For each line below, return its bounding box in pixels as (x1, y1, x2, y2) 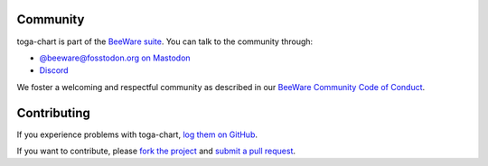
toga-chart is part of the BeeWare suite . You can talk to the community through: (16, 36, 314, 47)
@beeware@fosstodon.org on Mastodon (39, 52, 191, 63)
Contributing (16, 105, 90, 121)
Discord (39, 65, 69, 76)
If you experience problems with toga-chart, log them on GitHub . (16, 129, 258, 140)
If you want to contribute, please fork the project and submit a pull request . (16, 145, 296, 156)
